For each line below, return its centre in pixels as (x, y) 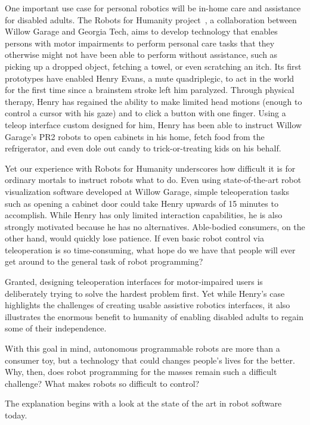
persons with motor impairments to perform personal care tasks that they (140, 43)
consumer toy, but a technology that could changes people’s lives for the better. (150, 360)
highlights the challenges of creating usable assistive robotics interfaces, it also (148, 305)
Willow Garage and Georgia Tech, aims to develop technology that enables (141, 31)
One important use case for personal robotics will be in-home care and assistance (153, 8)
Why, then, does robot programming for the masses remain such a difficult (141, 372)
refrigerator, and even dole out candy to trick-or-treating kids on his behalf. (143, 148)
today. (16, 415)
